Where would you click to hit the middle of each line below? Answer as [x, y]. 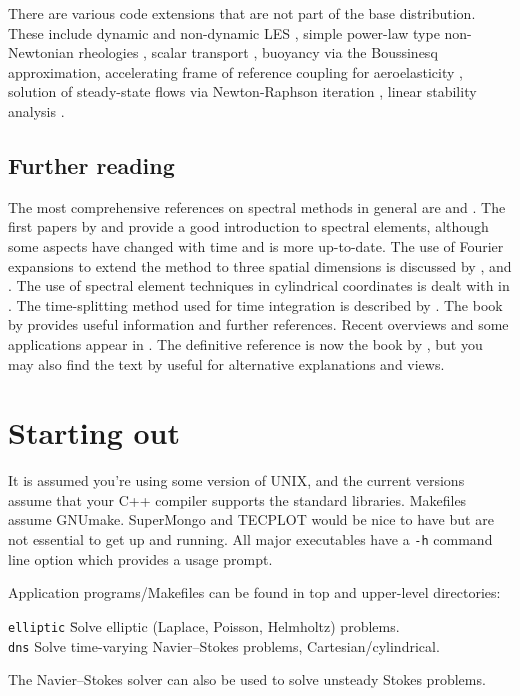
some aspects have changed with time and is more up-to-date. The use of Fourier [256, 245]
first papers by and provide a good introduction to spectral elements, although [248, 226]
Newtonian [41, 52]
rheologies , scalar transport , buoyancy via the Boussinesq [258, 52]
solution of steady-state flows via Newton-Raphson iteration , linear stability [242, 91]
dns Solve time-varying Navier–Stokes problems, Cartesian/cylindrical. [224, 645]
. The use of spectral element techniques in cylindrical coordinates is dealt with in [259, 285]
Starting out [94, 432]
